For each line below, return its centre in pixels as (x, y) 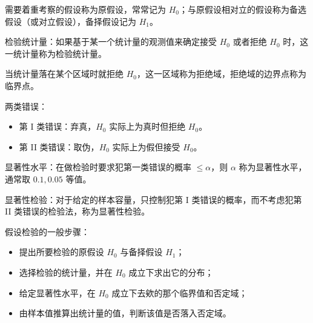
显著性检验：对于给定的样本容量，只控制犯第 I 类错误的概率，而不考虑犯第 (153, 199)
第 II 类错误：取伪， (59, 146)
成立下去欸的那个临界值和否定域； (180, 292)
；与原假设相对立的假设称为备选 (243, 9)
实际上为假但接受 (146, 146)
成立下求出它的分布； (171, 272)
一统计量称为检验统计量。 (56, 53)
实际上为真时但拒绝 (147, 126)
